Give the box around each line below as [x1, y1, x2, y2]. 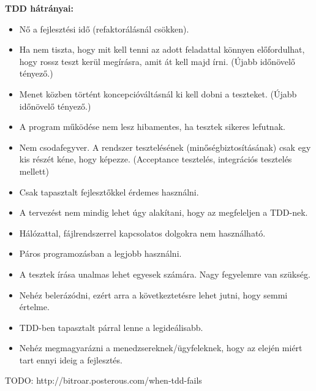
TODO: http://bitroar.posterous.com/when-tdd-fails [5, 374, 202, 387]
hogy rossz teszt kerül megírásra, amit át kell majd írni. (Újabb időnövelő [19, 55, 295, 67]
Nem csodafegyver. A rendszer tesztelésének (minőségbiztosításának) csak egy [19, 140, 311, 153]
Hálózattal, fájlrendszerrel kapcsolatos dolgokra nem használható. [19, 226, 266, 239]
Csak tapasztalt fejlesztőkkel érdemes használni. [19, 185, 199, 198]
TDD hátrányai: [5, 2, 74, 14]
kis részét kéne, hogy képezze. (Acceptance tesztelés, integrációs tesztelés [19, 153, 292, 165]
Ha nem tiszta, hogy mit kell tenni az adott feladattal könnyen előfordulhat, [19, 43, 305, 56]
